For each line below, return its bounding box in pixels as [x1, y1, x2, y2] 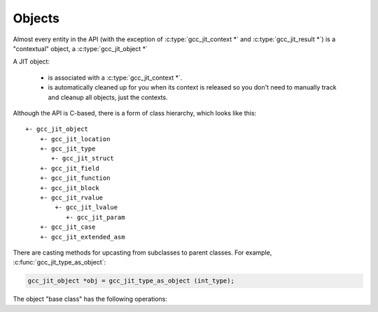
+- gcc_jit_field [39, 164, 99, 172]
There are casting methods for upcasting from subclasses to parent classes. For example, [13, 248, 272, 257]
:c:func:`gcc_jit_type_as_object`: [13, 258, 106, 267]
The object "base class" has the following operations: [13, 295, 167, 304]
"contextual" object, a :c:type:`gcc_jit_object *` [13, 44, 148, 52]
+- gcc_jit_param [65, 213, 125, 221]
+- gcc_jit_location [39, 135, 111, 143]
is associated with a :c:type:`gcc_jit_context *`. [48, 73, 183, 82]
